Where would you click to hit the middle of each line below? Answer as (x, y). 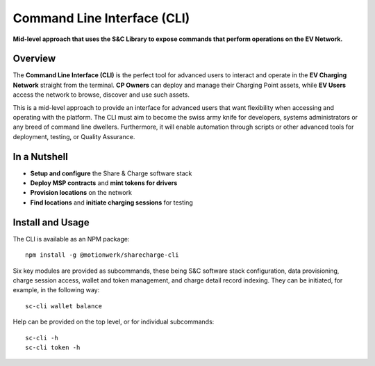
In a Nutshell (41, 157)
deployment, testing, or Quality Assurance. (74, 136)
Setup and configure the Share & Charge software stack (111, 173)
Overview (34, 59)
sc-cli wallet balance (64, 306)
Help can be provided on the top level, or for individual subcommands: (114, 322)
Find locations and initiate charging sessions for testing (112, 202)
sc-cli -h (42, 338)
